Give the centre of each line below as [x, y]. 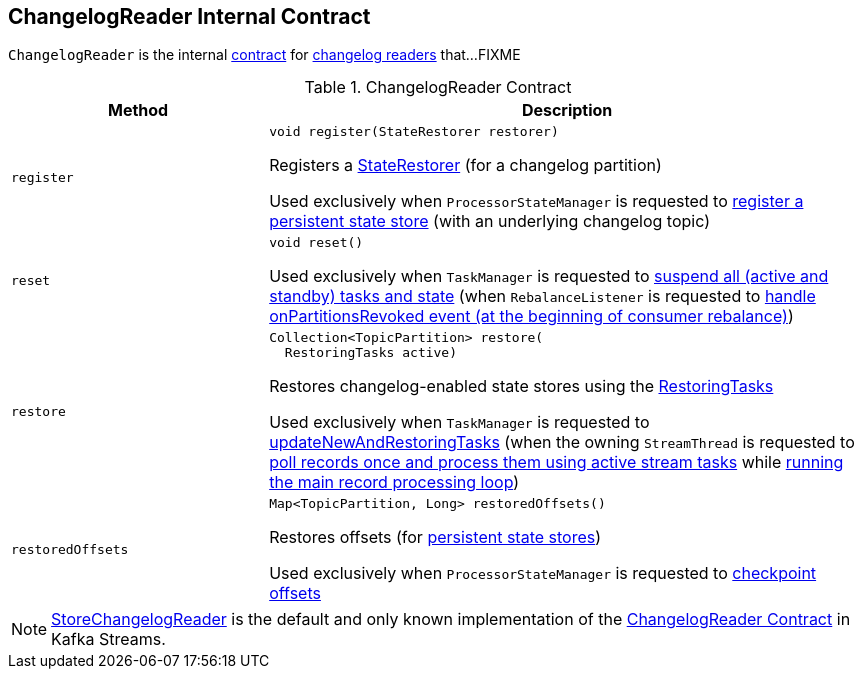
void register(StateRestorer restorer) [414, 132]
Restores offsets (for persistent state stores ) [435, 537]
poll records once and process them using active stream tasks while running [556, 462]
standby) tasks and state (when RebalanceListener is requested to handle [542, 296]
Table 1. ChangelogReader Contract [438, 87]
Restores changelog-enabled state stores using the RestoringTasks [521, 386]
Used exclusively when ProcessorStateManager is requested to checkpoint [543, 573]
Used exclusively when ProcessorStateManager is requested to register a [536, 201]
